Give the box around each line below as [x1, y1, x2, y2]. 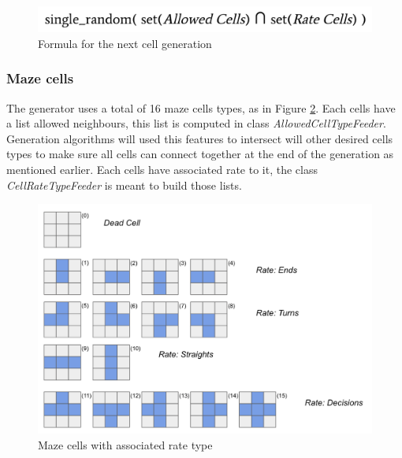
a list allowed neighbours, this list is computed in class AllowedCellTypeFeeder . [6, 115, 386, 131]
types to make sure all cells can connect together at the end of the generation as [6, 146, 394, 162]
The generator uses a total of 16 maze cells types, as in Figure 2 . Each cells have [6, 99, 396, 116]
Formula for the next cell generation [38, 35, 212, 51]
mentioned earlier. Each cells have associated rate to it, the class [6, 161, 318, 177]
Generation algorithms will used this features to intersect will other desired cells [6, 130, 393, 146]
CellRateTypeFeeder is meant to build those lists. [6, 176, 242, 193]
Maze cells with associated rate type [38, 436, 213, 452]
